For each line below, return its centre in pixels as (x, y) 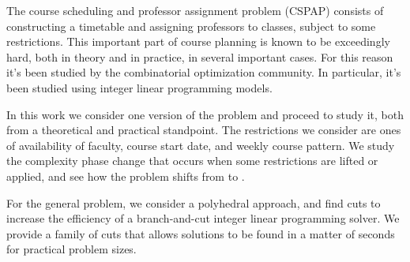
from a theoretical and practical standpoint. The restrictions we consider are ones (204, 130)
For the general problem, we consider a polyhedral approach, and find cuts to (194, 202)
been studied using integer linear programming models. (139, 87)
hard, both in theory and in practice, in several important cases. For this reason (200, 56)
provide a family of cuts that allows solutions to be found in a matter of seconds (201, 233)
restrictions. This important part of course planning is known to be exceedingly (198, 41)
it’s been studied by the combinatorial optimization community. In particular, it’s (204, 72)
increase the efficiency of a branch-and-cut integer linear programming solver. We (203, 218)
